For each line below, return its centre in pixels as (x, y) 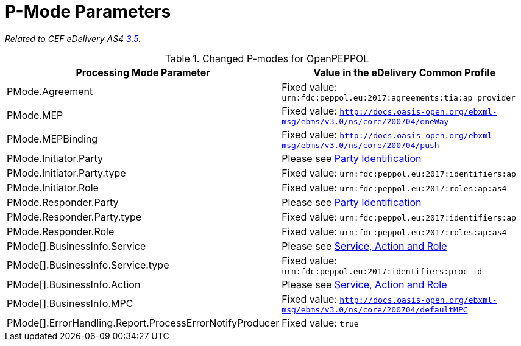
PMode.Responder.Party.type (74, 217)
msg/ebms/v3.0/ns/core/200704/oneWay (365, 121)
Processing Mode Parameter (143, 72)
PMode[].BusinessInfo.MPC (70, 304)
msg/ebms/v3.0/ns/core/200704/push (360, 145)
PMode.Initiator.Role (53, 187)
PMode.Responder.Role (61, 231)
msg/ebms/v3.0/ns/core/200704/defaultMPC (375, 309)
